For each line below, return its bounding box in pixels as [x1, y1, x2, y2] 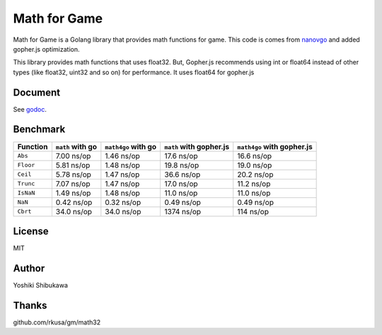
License [13, 225, 49, 237]
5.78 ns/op [55, 170, 92, 180]
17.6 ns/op [164, 151, 198, 160]
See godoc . [13, 105, 47, 113]
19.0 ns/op [237, 160, 272, 170]
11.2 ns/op [237, 179, 271, 189]
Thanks [13, 299, 47, 311]
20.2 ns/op [237, 170, 274, 180]
